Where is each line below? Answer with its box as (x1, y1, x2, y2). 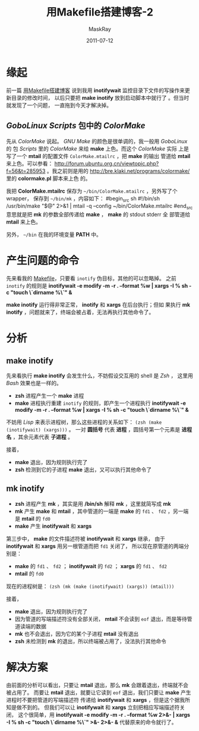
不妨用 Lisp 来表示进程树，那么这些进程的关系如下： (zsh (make (6, 418, 162, 426)
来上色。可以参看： (6, 160, 53, 167)
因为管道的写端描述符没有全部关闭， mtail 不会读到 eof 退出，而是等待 (14, 615, 187, 622)
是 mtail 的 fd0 (14, 515, 50, 522)
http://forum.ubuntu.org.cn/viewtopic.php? (54, 160, 159, 167)
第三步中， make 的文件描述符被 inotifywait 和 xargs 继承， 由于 (6, 535, 165, 542)
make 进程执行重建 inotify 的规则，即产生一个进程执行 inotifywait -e (14, 399, 186, 407)
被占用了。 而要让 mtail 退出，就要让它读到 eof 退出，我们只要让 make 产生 (6, 689, 191, 696)
